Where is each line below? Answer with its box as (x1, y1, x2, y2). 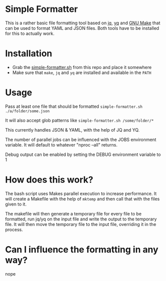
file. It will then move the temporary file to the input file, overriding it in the (5, 221, 157, 227)
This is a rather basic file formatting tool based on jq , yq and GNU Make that (5, 20, 161, 26)
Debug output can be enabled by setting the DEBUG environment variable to (5, 151, 161, 157)
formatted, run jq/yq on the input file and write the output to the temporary (5, 216, 157, 222)
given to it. (5, 201, 27, 207)
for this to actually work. (5, 30, 55, 36)
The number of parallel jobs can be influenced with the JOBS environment (5, 137, 157, 142)
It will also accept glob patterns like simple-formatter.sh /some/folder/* (5, 117, 154, 123)
